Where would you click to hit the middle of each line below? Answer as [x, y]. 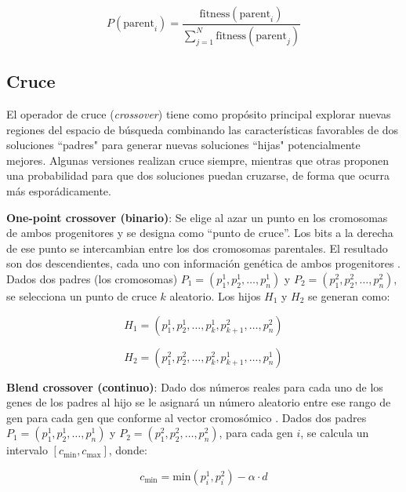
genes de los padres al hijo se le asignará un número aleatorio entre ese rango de [199, 402]
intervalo [27, 450]
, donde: [128, 450]
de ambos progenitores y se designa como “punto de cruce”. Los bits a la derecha [200, 233]
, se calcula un [335, 433]
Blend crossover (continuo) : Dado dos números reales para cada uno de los [195, 386]
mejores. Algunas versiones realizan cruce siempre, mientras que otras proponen [198, 160]
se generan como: [349, 296]
